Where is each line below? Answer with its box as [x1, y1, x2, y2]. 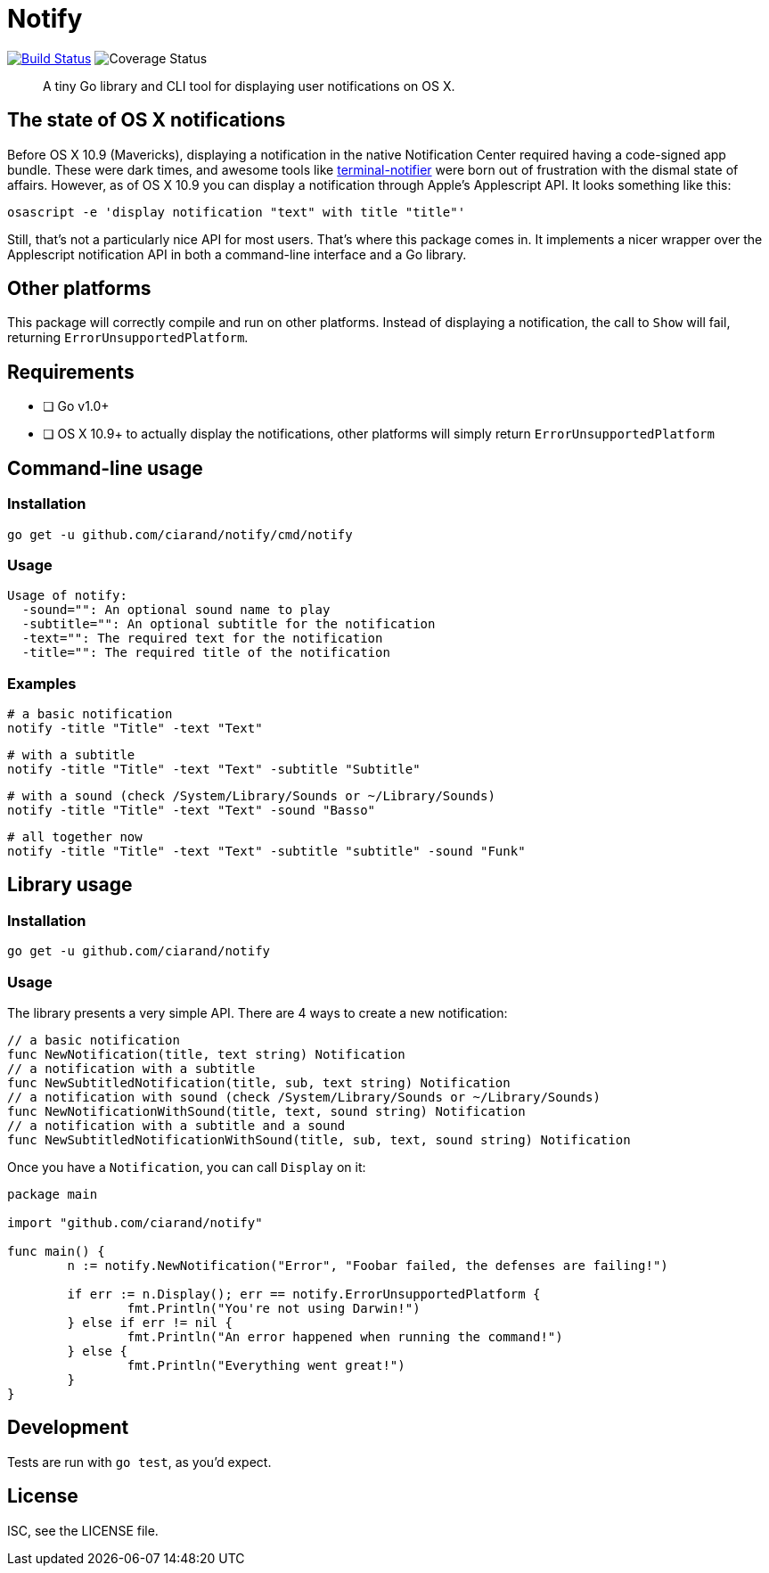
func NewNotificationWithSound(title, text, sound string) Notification [7, 1103, 526, 1118]
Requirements [7, 360, 135, 383]
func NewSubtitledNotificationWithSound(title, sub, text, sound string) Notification [7, 1132, 631, 1147]
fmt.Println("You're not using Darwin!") [127, 1300, 421, 1315]
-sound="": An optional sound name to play [21, 602, 331, 618]
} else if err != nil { [67, 1315, 233, 1330]
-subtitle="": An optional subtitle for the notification [21, 617, 436, 632]
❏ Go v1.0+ [43, 398, 110, 414]
